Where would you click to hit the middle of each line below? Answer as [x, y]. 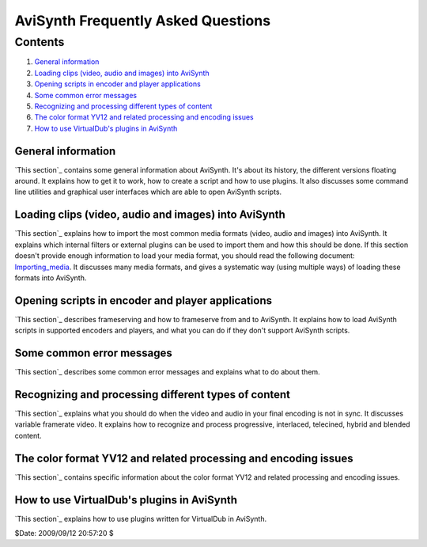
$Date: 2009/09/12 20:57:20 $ [64, 533]
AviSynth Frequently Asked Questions [143, 21]
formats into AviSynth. [51, 278]
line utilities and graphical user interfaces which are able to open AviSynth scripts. [148, 192]
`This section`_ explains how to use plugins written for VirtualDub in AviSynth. [141, 519]
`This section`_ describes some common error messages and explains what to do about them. [167, 372]
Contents [40, 42]
